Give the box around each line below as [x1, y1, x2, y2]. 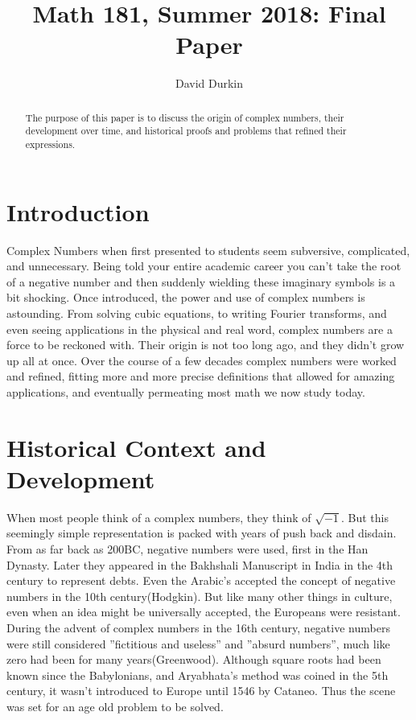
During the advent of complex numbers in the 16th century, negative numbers [6, 619, 390, 636]
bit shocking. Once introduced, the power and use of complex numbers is [6, 289, 365, 306]
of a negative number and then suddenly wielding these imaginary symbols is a [6, 273, 396, 290]
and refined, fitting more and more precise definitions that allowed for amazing [6, 368, 395, 385]
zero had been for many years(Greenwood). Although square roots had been [6, 651, 381, 668]
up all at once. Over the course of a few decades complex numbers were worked [6, 352, 397, 368]
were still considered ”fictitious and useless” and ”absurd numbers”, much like [6, 635, 390, 652]
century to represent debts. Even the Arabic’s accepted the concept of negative [6, 572, 396, 589]
